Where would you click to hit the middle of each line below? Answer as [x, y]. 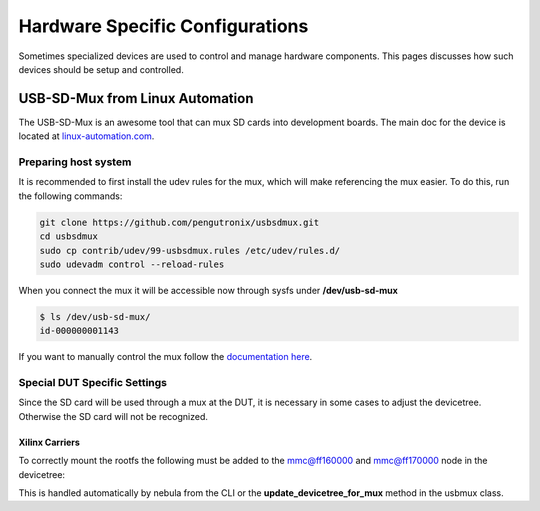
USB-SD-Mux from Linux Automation [136, 98]
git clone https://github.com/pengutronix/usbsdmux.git [179, 222]
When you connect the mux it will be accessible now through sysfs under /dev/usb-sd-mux [208, 290]
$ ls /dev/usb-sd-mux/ [95, 316]
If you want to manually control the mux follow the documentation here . [165, 357]
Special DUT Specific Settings [93, 383]
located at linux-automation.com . [86, 136]
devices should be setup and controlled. [101, 69]
